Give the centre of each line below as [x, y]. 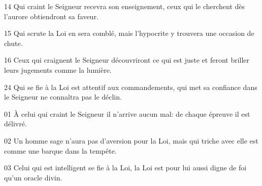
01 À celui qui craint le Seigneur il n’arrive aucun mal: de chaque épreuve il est [127, 113]
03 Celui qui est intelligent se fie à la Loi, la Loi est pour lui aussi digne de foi [125, 168]
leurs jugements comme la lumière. [58, 69]
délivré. [15, 124]
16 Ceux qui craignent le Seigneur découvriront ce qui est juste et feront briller [127, 60]
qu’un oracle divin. [33, 177]
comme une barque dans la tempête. [60, 150]
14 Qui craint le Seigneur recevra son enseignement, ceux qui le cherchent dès [125, 6]
